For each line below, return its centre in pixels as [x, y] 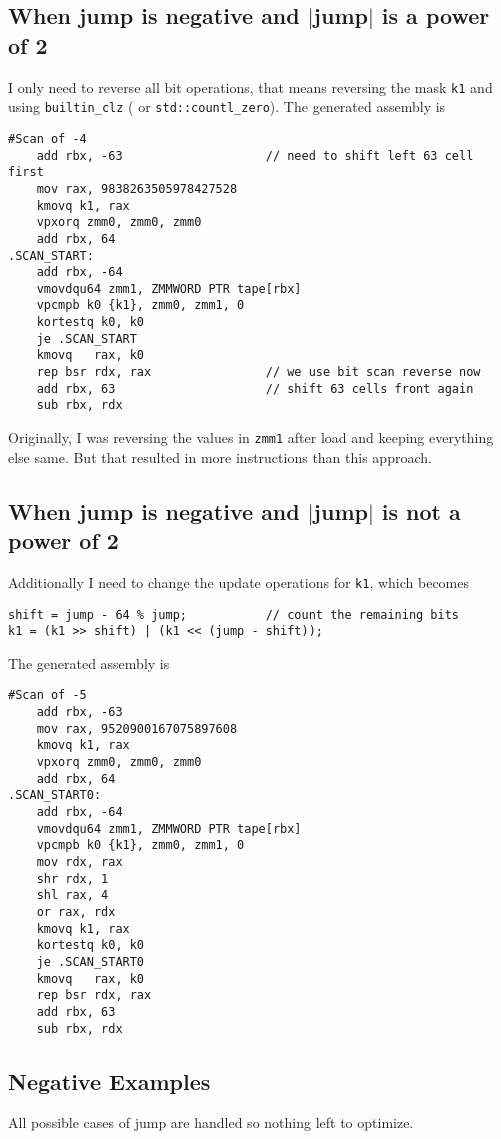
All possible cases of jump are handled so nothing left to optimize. [211, 1122]
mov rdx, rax [79, 862]
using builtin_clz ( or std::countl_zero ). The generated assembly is [227, 106]
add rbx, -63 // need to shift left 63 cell [255, 155]
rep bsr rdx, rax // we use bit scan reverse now [258, 372]
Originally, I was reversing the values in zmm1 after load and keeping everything [251, 437]
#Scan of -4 [47, 138]
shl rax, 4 [72, 895]
